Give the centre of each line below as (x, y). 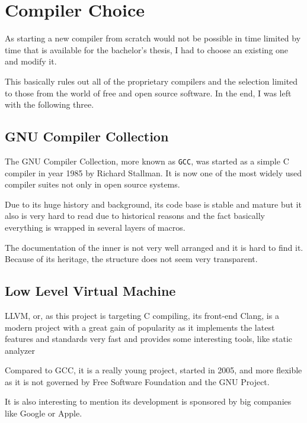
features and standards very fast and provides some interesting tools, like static (149, 339)
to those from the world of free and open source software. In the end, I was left (148, 93)
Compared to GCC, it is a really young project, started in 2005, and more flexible (153, 370)
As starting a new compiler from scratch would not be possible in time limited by (153, 38)
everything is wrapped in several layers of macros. (95, 227)
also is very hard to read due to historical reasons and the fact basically (135, 216)
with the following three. (49, 104)
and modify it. (31, 61)
